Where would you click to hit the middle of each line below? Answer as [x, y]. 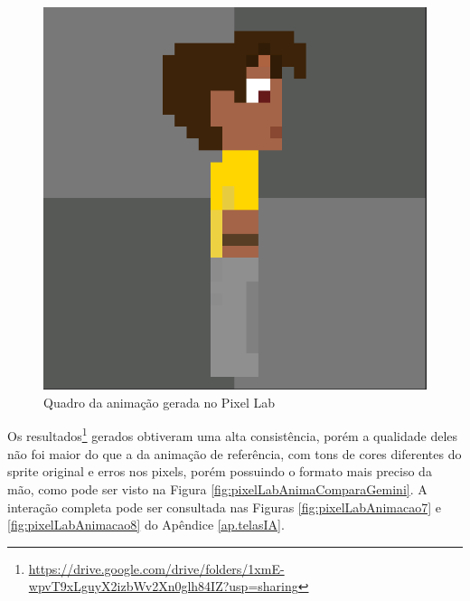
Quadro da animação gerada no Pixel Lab [159, 402]
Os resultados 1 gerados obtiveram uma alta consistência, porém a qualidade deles [233, 435]
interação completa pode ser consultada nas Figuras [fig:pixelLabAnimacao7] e [224, 507]
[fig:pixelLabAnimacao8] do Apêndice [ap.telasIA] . [146, 525]
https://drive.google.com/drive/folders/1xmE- [156, 568]
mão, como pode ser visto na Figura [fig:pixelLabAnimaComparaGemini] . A [217, 488]
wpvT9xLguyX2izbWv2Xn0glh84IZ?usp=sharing [163, 586]
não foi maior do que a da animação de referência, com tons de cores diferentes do [235, 453]
